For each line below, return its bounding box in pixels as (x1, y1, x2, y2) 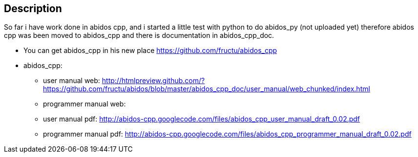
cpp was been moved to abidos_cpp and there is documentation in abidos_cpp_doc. (4, 31, 274, 40)
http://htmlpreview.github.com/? (102, 76, 205, 85)
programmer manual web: (43, 100, 126, 108)
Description (4, 2, 62, 15)
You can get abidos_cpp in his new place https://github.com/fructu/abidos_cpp (23, 46, 277, 55)
